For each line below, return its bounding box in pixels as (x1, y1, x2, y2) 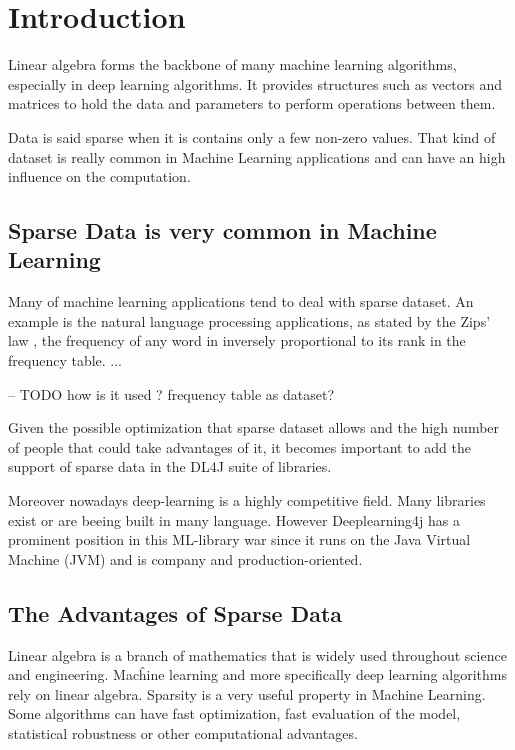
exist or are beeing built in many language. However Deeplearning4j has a (8, 509, 461, 530)
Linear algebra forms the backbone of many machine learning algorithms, (8, 54, 457, 75)
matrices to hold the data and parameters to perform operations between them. (8, 93, 496, 114)
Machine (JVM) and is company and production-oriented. (8, 548, 363, 569)
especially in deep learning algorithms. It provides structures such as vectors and (8, 73, 502, 94)
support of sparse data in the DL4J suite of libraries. (8, 456, 332, 477)
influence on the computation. (8, 166, 191, 187)
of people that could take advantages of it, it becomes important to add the (8, 436, 471, 457)
